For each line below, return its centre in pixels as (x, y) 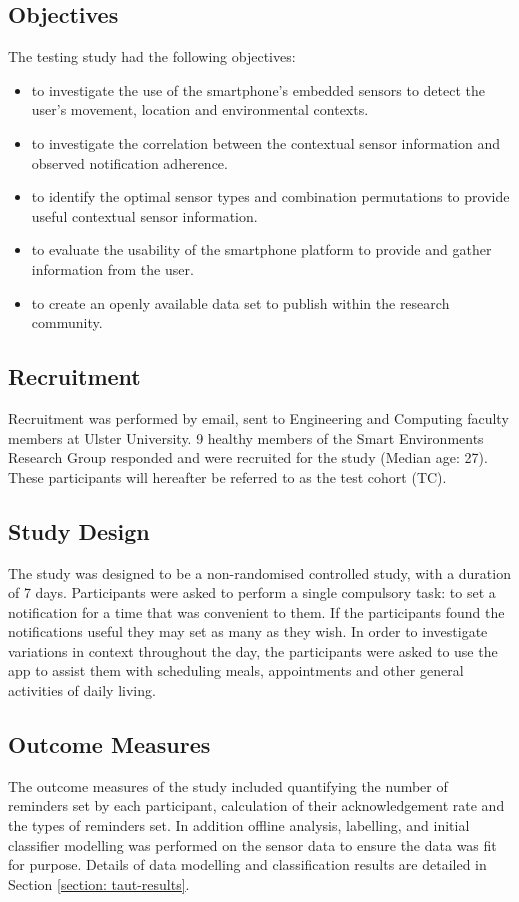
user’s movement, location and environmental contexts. (200, 109)
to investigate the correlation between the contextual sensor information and (266, 142)
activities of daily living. (82, 690)
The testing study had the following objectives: (152, 56)
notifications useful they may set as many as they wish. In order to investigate (248, 631)
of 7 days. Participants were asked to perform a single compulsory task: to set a (252, 592)
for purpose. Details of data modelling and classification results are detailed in (247, 864)
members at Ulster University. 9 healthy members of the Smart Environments (246, 437)
